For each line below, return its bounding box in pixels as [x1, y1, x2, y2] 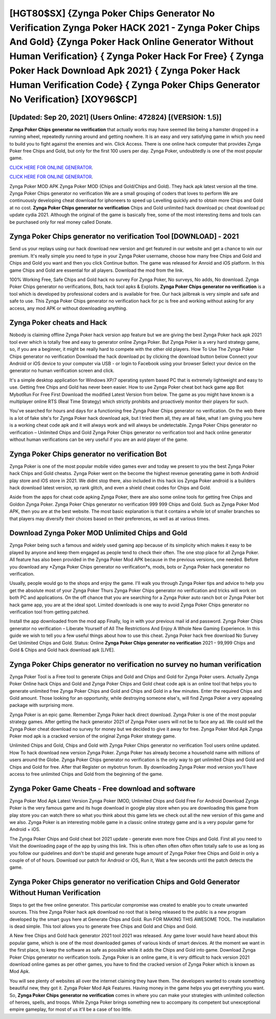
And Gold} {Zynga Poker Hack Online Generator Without [9, 36, 254, 48]
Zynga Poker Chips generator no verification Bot [9, 449, 167, 458]
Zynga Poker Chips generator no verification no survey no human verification [9, 660, 262, 669]
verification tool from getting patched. [9, 609, 89, 615]
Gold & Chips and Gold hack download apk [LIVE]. [9, 647, 115, 653]
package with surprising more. [9, 702, 74, 708]
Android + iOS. [9, 826, 41, 833]
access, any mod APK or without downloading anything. [9, 305, 128, 311]
